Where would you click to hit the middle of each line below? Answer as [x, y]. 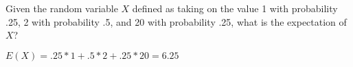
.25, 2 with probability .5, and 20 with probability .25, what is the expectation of [176, 21]
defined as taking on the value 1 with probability [235, 8]
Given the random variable [62, 8]
